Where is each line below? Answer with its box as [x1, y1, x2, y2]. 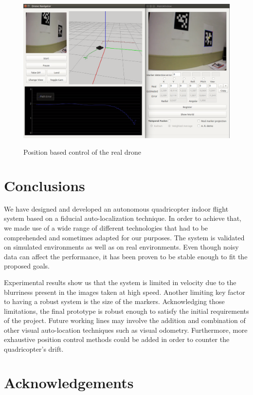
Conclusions [4, 175, 85, 195]
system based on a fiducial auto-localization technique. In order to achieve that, [4, 213, 241, 223]
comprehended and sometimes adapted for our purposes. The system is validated [4, 232, 245, 242]
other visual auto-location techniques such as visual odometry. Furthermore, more [4, 324, 248, 335]
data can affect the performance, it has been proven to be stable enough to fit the [4, 251, 248, 261]
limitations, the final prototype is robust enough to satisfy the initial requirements [4, 305, 249, 316]
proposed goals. [4, 261, 50, 271]
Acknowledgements [4, 372, 134, 392]
